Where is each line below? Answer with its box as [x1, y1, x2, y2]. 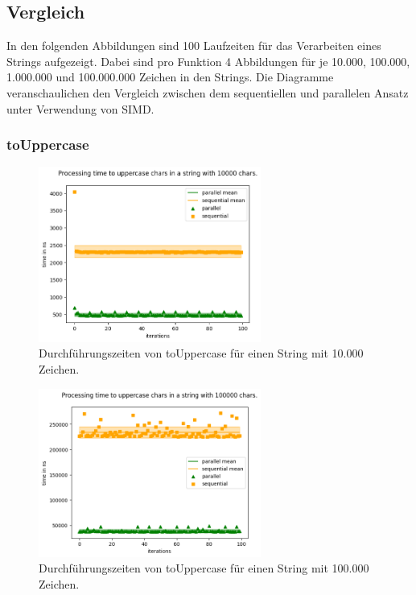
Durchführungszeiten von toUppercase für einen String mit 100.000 [39, 560, 369, 576]
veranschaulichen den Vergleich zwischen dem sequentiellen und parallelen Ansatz [6, 84, 409, 101]
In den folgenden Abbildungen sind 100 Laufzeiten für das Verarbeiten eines [6, 37, 381, 54]
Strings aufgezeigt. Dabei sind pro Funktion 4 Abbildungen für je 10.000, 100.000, [6, 52, 410, 69]
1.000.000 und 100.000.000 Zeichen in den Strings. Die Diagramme [6, 68, 334, 85]
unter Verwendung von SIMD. [6, 100, 154, 117]
